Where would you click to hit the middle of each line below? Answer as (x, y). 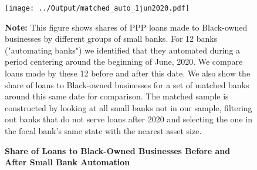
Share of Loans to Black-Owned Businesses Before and (118, 150)
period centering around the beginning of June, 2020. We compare (124, 61)
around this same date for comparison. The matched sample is (117, 96)
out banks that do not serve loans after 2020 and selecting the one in (128, 119)
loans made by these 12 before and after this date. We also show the (128, 73)
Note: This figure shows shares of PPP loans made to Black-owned (126, 27)
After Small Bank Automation (67, 162)
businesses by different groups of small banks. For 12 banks (111, 39)
